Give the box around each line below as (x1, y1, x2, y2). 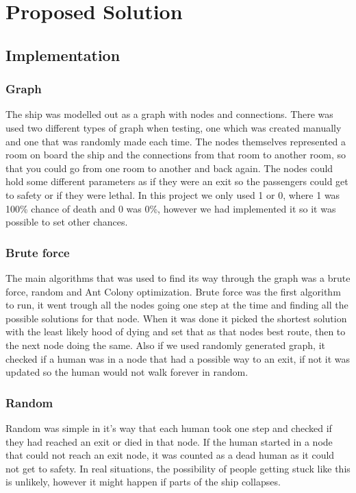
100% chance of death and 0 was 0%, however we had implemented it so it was (5, 201, 336, 215)
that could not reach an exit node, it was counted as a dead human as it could (5, 448, 335, 462)
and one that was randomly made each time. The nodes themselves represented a (5, 134, 346, 148)
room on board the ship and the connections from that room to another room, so (5, 147, 346, 162)
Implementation (5, 44, 120, 65)
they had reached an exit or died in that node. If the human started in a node (5, 434, 333, 448)
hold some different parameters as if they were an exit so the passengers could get (5, 174, 348, 189)
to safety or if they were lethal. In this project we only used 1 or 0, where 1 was (5, 187, 340, 202)
